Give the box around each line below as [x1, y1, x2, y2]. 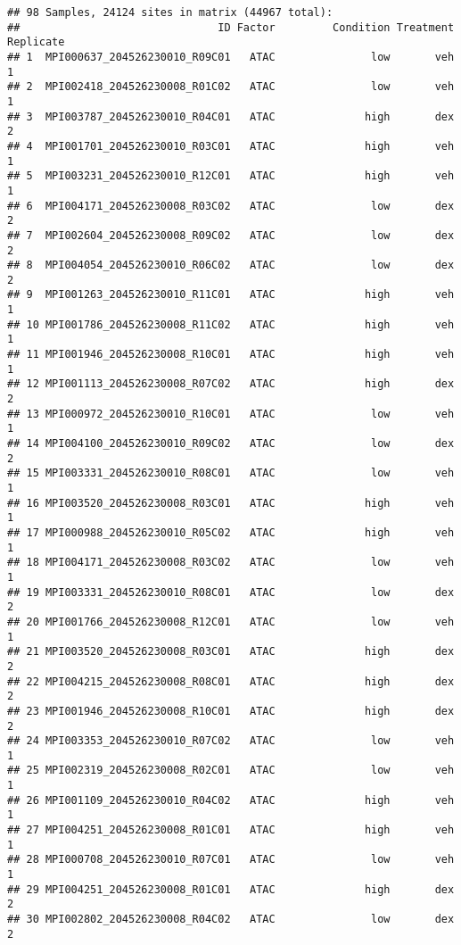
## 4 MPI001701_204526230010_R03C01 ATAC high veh [7, 139, 455, 153]
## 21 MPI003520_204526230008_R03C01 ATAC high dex [7, 645, 455, 659]
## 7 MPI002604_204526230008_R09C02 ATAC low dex [7, 228, 455, 242]
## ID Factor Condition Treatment [7, 21, 455, 34]
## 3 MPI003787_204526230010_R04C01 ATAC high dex [7, 110, 455, 123]
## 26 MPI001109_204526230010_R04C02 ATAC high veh [7, 793, 455, 807]
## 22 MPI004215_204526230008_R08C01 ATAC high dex [7, 675, 455, 688]
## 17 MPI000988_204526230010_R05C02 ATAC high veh [7, 526, 455, 539]
